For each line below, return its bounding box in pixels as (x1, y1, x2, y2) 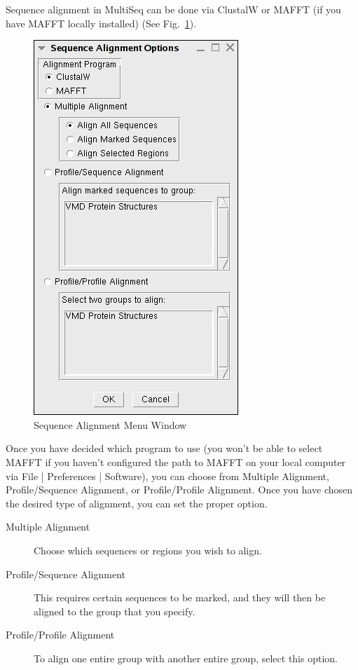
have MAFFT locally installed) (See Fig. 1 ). (6, 15, 197, 30)
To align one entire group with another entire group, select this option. (34, 650, 338, 665)
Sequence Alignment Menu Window (34, 417, 187, 432)
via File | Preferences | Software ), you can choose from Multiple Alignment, (6, 468, 329, 483)
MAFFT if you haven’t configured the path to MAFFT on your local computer (6, 454, 346, 469)
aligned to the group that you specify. (34, 603, 195, 618)
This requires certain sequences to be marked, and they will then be (34, 590, 326, 605)
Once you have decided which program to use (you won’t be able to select (6, 441, 323, 456)
